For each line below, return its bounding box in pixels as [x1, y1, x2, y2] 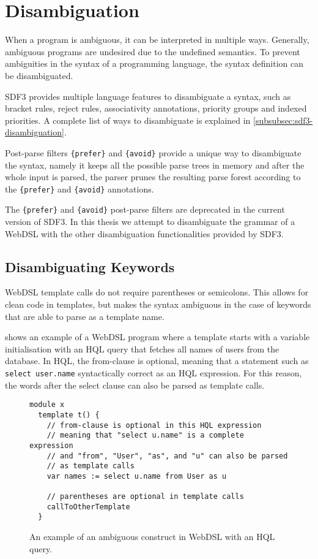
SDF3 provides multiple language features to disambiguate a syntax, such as [5, 89, 291, 102]
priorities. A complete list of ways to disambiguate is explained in [5, 113, 251, 126]
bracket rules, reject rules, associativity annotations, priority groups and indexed [5, 102, 307, 115]
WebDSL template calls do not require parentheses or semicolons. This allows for [5, 286, 309, 299]
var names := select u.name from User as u [46, 471, 227, 481]
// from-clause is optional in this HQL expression [46, 420, 262, 430]
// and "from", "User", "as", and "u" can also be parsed [46, 451, 288, 460]
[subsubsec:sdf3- [253, 113, 313, 126]
